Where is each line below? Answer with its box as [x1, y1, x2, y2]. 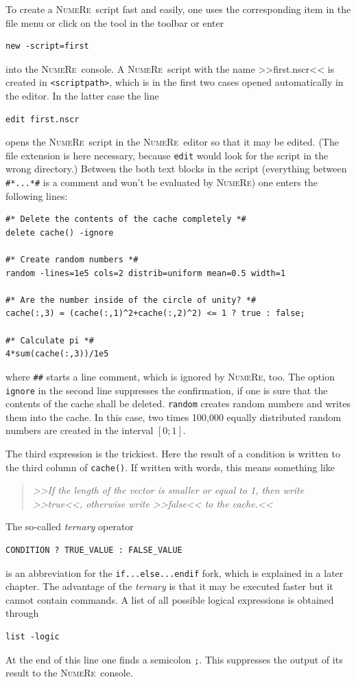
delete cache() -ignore [5, 227, 114, 238]
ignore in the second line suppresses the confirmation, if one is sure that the [5, 383, 328, 397]
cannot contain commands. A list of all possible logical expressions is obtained [5, 592, 334, 606]
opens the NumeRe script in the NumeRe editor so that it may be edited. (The [5, 135, 339, 149]
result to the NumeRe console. [5, 666, 133, 680]
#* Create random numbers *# [5, 255, 139, 265]
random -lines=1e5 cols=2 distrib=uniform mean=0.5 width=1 [5, 268, 286, 278]
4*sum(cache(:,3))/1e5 [5, 349, 109, 359]
